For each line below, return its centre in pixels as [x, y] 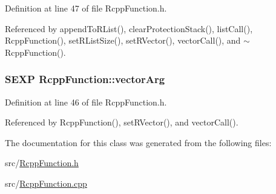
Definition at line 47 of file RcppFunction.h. [86, 8]
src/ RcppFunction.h [42, 163]
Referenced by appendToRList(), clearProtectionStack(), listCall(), [129, 28]
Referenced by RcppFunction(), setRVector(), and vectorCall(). [122, 122]
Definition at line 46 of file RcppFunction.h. [86, 102]
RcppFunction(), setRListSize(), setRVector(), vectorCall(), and [123, 40]
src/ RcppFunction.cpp [46, 183]
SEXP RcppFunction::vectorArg [85, 79]
